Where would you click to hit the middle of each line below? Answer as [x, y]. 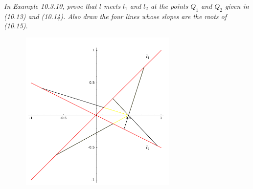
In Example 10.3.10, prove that [50, 6]
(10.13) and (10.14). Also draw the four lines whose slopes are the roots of [115, 16]
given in [237, 6]
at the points [169, 6]
